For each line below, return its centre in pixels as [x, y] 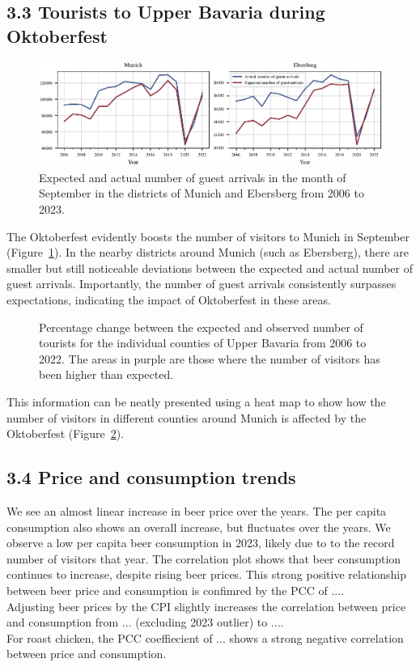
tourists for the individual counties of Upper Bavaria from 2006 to [203, 343]
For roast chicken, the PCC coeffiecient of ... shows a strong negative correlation [205, 637]
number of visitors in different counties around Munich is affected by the [187, 417]
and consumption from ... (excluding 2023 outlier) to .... [145, 622]
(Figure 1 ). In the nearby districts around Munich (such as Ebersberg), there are [208, 252]
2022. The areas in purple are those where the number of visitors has [210, 358]
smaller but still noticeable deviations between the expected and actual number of [210, 268]
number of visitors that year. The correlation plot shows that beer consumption [204, 558]
